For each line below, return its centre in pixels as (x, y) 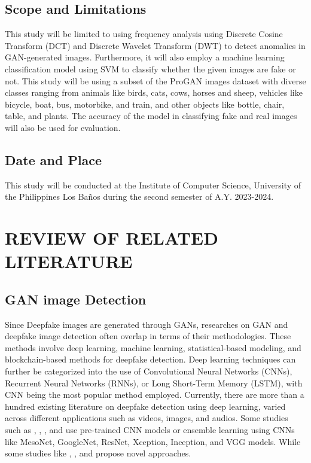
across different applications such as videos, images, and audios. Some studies (147, 418)
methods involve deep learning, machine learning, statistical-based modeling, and (153, 347)
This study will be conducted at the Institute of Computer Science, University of (153, 185)
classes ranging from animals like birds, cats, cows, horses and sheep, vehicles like (154, 92)
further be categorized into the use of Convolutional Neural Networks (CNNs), (149, 371)
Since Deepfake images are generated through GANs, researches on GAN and (147, 324)
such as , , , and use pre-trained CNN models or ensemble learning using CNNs (150, 430)
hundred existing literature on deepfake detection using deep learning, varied (145, 406)
